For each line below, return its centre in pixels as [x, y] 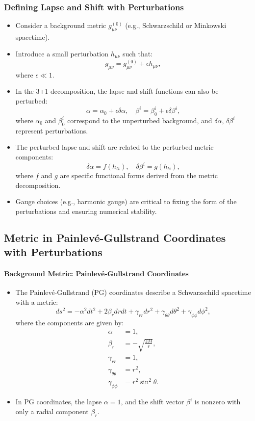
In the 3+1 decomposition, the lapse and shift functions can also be [117, 91]
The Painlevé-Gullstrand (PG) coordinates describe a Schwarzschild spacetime [133, 292]
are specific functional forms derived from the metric [139, 175]
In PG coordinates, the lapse [59, 402]
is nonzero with [217, 402]
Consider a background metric [61, 25]
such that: [138, 53]
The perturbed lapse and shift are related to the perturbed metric [115, 147]
